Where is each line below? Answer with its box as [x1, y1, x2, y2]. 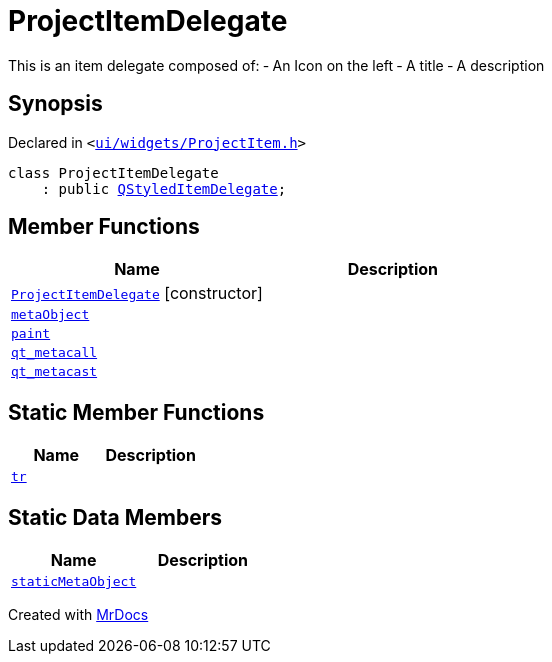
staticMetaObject [11, 574, 137, 590]
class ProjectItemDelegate [8, 164, 219, 181]
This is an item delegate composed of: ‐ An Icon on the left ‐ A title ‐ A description [8, 56, 545, 74]
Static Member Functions [8, 399, 265, 425]
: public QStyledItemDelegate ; [41, 180, 287, 197]
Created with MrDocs [8, 606, 149, 624]
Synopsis [8, 91, 103, 117]
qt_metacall [11, 345, 98, 361]
